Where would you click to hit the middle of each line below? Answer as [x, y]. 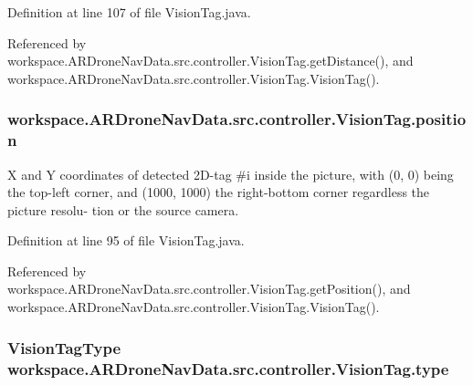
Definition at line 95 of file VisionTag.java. [126, 240]
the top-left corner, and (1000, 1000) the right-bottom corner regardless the [219, 192]
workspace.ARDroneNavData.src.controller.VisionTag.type [228, 368]
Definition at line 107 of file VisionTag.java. [129, 12]
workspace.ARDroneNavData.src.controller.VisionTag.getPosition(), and [209, 289]
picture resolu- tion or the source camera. [123, 209]
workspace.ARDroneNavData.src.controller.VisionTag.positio [237, 119]
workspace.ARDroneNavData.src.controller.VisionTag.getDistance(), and [210, 61]
